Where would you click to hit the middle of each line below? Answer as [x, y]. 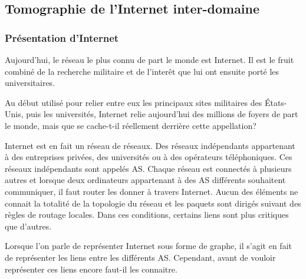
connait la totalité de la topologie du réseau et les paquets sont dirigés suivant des [153, 203]
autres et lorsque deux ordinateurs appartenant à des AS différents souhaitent [145, 180]
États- [276, 102]
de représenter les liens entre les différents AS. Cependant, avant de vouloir [140, 257]
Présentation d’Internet [62, 37]
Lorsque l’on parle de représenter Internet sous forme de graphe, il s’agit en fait [148, 246]
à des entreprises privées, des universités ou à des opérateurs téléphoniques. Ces [149, 157]
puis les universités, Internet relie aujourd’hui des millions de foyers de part [162, 114]
